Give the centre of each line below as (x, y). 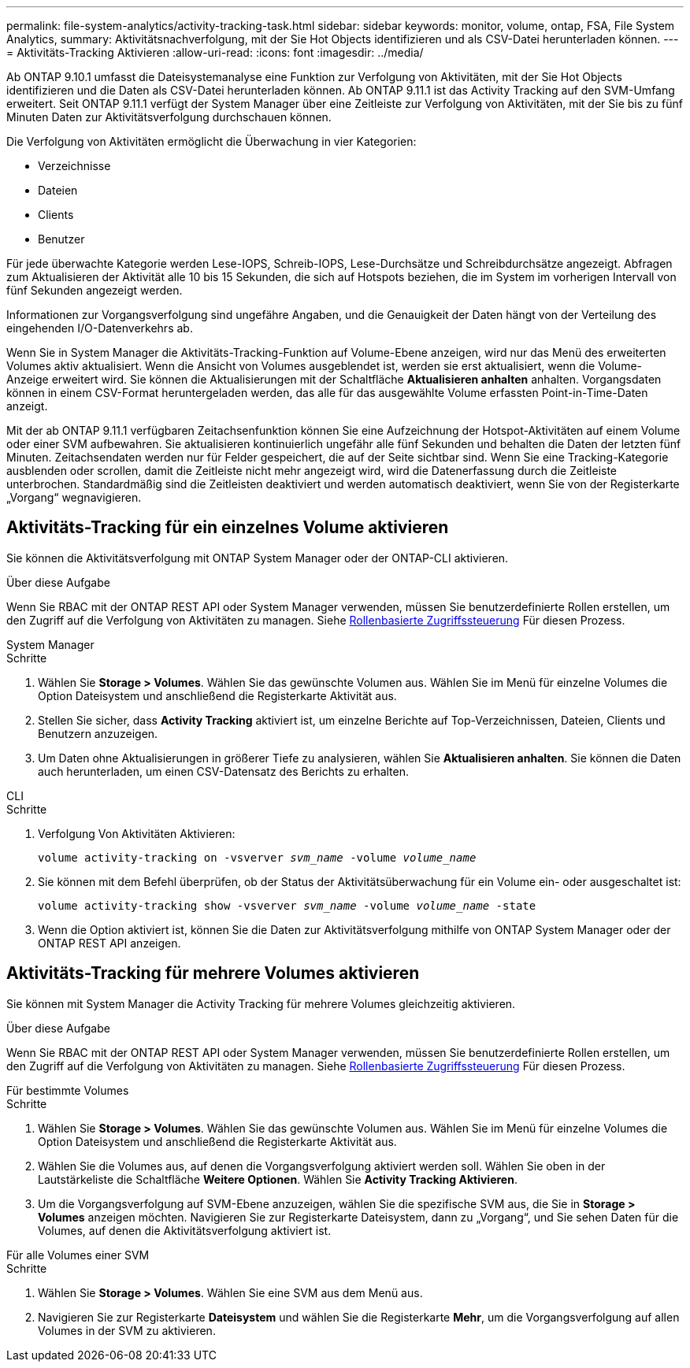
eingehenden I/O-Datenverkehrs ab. (100, 328)
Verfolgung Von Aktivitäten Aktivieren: (137, 833)
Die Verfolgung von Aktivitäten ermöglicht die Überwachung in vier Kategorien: (211, 141)
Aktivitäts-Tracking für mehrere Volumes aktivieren (213, 973)
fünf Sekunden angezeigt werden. (95, 290)
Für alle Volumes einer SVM (78, 1255)
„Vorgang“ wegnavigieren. (74, 497)
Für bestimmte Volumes (68, 1090)
